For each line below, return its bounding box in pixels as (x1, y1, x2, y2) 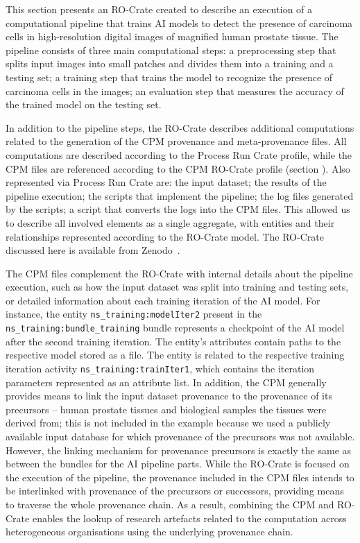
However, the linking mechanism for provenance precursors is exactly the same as (6, 442, 352, 457)
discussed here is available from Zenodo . (6, 243, 180, 257)
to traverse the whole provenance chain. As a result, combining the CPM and (6, 497, 334, 511)
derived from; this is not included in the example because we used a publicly (6, 415, 331, 430)
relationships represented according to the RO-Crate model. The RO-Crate (6, 229, 324, 243)
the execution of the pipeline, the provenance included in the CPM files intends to (6, 469, 354, 484)
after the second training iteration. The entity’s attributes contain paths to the (6, 334, 341, 348)
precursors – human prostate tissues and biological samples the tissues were (6, 402, 327, 416)
